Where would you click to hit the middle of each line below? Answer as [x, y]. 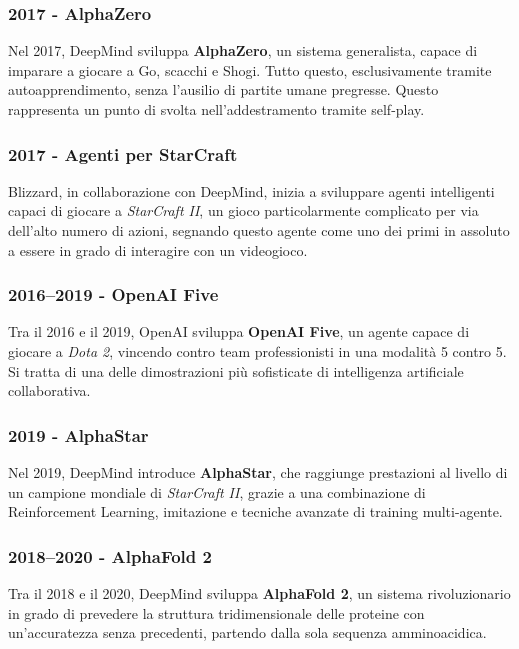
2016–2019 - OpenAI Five [113, 294]
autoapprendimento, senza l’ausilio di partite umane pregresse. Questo [223, 89]
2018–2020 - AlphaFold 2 [110, 555]
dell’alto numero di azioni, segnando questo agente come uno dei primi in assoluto [259, 230]
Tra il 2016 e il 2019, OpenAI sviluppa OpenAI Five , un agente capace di [239, 331]
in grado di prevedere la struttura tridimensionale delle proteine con [216, 612]
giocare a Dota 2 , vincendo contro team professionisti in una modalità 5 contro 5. [257, 351]
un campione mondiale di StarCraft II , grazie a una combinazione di [217, 491]
